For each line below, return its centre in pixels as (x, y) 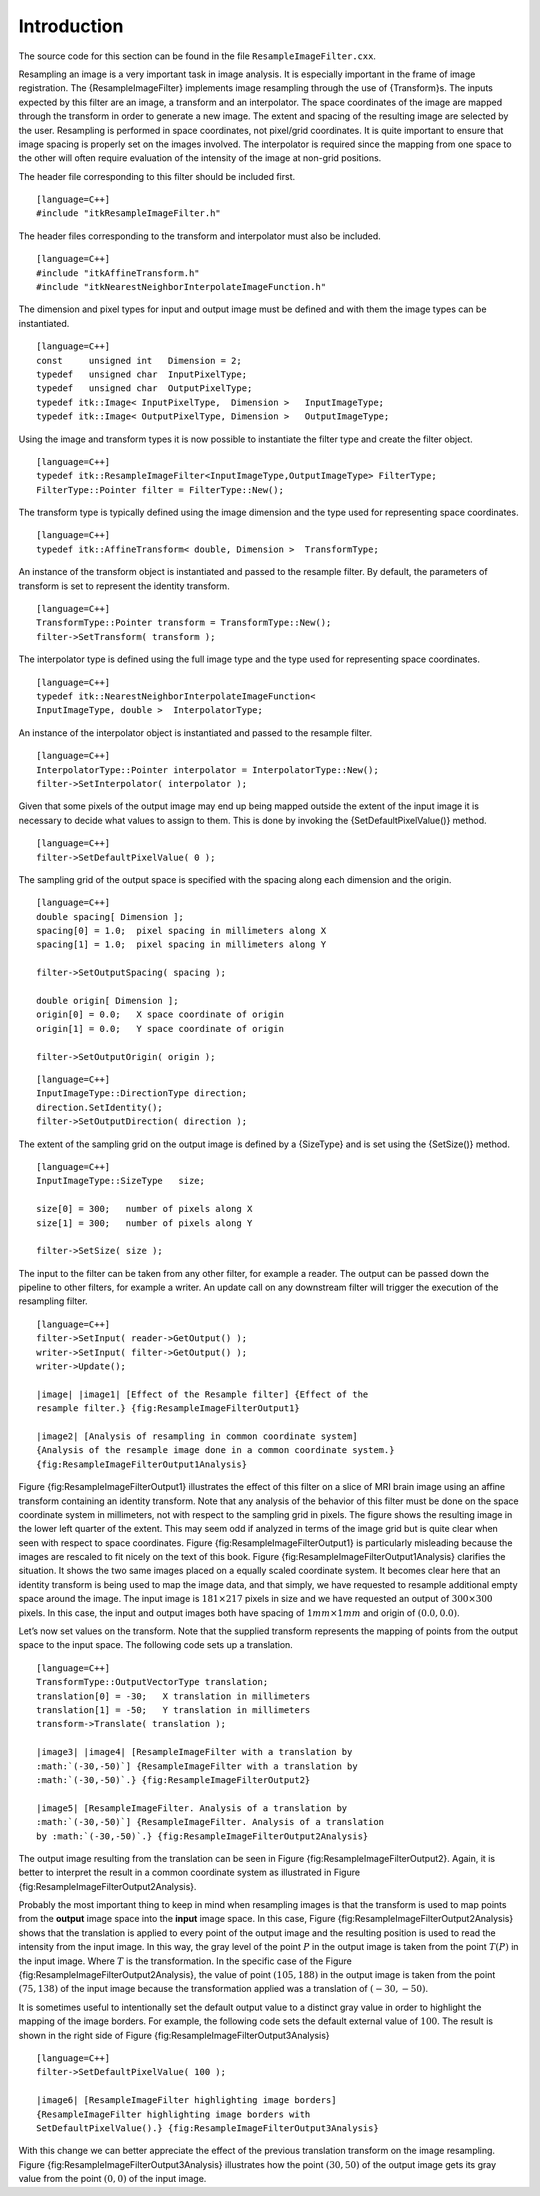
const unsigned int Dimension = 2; (139, 360)
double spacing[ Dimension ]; (110, 916)
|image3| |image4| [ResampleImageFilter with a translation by (194, 1752)
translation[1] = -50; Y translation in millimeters (173, 1710)
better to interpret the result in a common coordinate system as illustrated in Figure (189, 1872)
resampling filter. (53, 1301)
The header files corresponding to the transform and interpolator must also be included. (200, 236)
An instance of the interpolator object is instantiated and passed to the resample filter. (195, 732)
